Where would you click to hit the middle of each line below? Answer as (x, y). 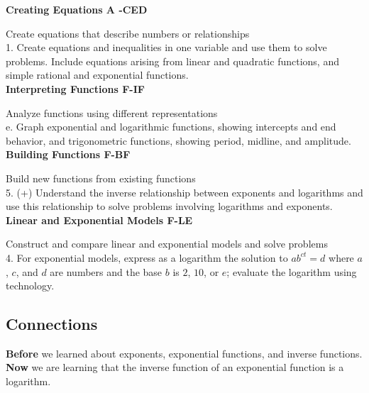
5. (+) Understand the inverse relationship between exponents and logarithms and (184, 192)
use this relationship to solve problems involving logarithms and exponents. (169, 206)
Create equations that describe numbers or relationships (128, 33)
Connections (52, 324)
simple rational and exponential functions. (97, 75)
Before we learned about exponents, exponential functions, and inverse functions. (184, 353)
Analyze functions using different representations (112, 112)
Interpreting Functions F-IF (75, 88)
